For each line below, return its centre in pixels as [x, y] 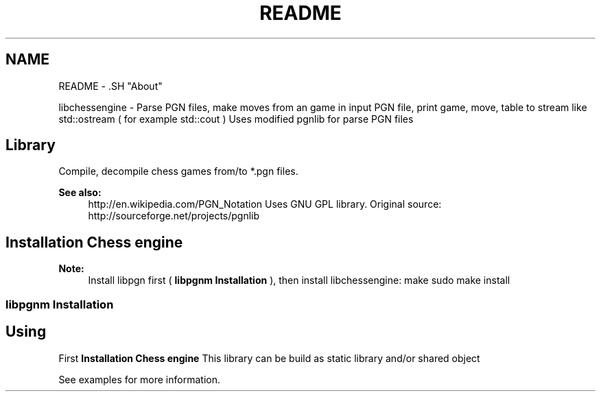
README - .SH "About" [110, 86]
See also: [80, 193]
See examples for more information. [139, 379]
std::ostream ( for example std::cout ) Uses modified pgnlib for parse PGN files [236, 119]
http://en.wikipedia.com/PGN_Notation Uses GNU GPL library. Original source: [265, 204]
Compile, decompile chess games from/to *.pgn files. [178, 171]
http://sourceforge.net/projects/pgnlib [174, 216]
